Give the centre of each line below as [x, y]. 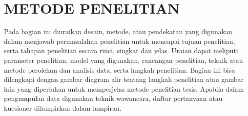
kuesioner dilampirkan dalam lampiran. [63, 107]
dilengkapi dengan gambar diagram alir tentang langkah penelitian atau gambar [124, 79]
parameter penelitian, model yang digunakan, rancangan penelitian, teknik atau [124, 60]
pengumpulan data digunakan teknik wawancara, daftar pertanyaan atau [113, 98]
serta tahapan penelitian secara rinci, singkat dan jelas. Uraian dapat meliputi [121, 50]
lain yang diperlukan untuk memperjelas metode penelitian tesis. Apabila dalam [124, 88]
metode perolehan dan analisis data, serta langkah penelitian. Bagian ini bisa [120, 69]
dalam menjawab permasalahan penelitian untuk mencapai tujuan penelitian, [120, 41]
